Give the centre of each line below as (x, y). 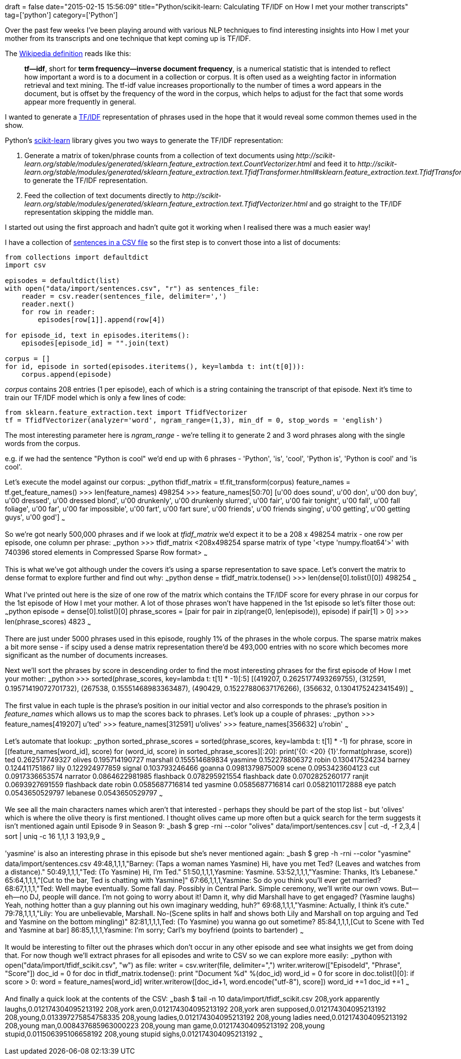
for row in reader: (58, 312)
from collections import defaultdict (77, 257)
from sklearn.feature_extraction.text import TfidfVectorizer (126, 412)
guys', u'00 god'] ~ (35, 518)
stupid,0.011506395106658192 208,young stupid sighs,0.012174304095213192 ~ (134, 1035)
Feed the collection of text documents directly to (102, 195)
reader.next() (48, 304)
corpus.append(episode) (67, 374)
